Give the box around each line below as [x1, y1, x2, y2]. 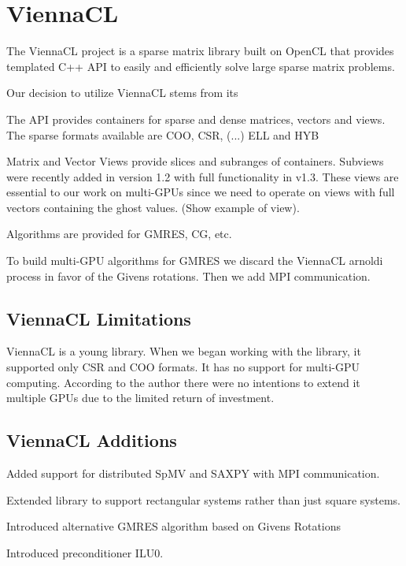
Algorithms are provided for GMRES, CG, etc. [6, 225, 232, 242]
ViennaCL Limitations [6, 306, 191, 330]
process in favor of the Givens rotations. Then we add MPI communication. [6, 267, 371, 284]
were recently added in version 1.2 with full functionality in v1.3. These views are [6, 168, 399, 184]
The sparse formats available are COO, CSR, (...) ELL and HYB [6, 126, 319, 143]
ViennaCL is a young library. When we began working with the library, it [6, 343, 361, 359]
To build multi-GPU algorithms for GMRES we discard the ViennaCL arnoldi [6, 252, 383, 269]
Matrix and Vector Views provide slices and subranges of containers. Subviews [6, 153, 384, 169]
